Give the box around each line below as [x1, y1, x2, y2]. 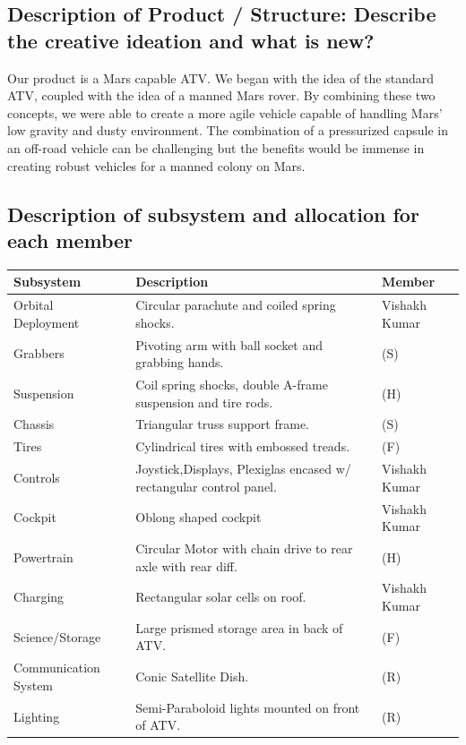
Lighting [13, 706, 60, 725]
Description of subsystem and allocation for [7, 200, 419, 227]
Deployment [13, 313, 80, 331]
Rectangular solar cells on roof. [135, 587, 306, 606]
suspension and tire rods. [135, 392, 273, 411]
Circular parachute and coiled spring [135, 295, 336, 314]
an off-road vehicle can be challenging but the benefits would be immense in [7, 138, 425, 157]
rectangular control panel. [135, 476, 277, 495]
